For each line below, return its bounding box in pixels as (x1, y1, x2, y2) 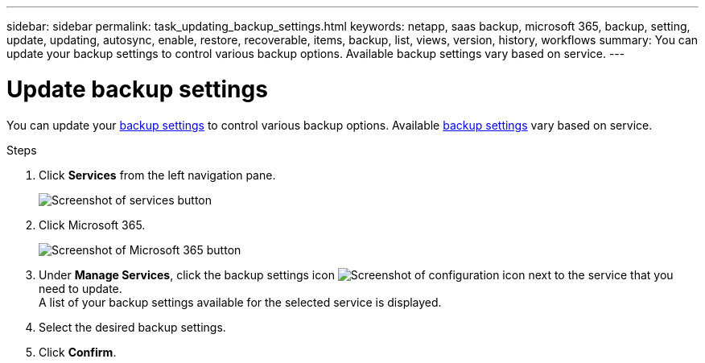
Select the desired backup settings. (39, 320, 226, 334)
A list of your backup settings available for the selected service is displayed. (39, 295, 442, 309)
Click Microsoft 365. (39, 217, 146, 232)
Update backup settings (6, 75, 268, 103)
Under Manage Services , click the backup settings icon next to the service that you (39, 267, 674, 282)
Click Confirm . (39, 344, 117, 359)
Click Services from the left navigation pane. (39, 167, 276, 182)
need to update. (39, 281, 122, 295)
